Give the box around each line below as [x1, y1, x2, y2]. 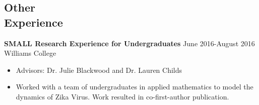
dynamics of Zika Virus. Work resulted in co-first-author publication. [16, 91, 229, 101]
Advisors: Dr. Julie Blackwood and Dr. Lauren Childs [16, 64, 182, 75]
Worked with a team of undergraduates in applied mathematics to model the [16, 81, 253, 92]
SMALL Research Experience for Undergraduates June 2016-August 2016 [4, 38, 255, 48]
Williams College [4, 48, 56, 58]
